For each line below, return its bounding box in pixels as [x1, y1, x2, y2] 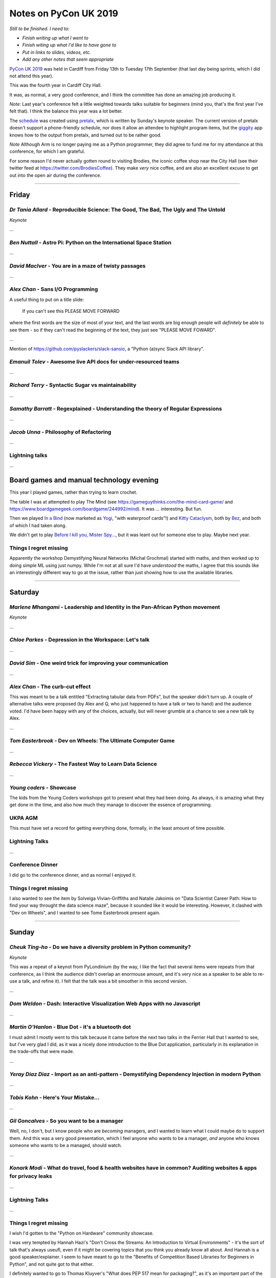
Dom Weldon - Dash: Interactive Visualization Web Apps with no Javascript [9, 1000, 200, 1007]
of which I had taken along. [9, 522, 66, 529]
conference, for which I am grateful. [9, 148, 85, 154]
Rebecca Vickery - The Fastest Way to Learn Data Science [9, 761, 157, 768]
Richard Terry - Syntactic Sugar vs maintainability [9, 381, 136, 389]
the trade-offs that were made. [9, 1048, 74, 1055]
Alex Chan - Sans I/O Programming [9, 286, 98, 293]
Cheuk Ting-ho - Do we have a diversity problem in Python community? [9, 944, 191, 951]
